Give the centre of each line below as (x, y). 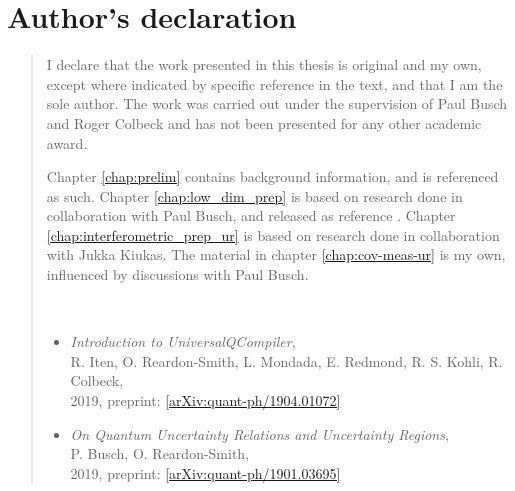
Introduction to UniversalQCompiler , (183, 341)
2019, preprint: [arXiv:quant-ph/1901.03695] (205, 472)
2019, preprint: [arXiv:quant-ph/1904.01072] (205, 400)
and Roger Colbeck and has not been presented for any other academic (264, 122)
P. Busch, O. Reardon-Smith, (160, 453)
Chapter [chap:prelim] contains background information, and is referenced (272, 176)
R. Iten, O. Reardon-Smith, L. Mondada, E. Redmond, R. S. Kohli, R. (286, 360)
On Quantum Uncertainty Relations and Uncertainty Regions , (259, 433)
